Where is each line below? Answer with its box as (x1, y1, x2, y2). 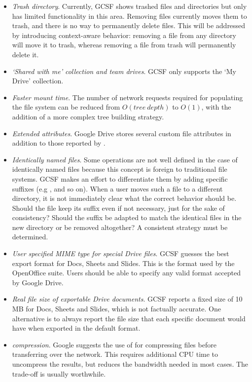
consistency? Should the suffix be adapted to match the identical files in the (12, 212, 242, 223)
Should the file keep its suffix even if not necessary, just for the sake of (12, 202, 225, 213)
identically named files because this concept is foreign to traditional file (12, 164, 227, 174)
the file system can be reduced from (12, 102, 120, 112)
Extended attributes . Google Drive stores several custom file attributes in (12, 128, 231, 138)
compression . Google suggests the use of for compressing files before (12, 339, 216, 349)
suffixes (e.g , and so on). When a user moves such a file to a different (12, 183, 223, 193)
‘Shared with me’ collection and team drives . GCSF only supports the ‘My (12, 66, 236, 76)
